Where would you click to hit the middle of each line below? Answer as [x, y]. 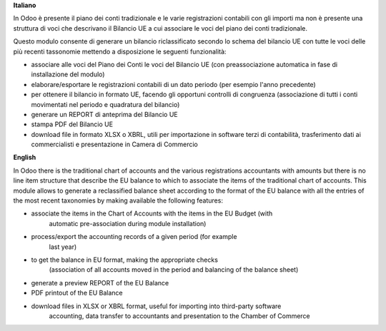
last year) [63, 247]
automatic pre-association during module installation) [128, 223]
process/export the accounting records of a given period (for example [134, 237]
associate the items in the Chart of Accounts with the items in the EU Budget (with [152, 213]
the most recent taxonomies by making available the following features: [118, 200]
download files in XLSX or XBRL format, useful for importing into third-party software [156, 306]
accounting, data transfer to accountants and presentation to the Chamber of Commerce [179, 316]
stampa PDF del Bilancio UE [72, 124]
